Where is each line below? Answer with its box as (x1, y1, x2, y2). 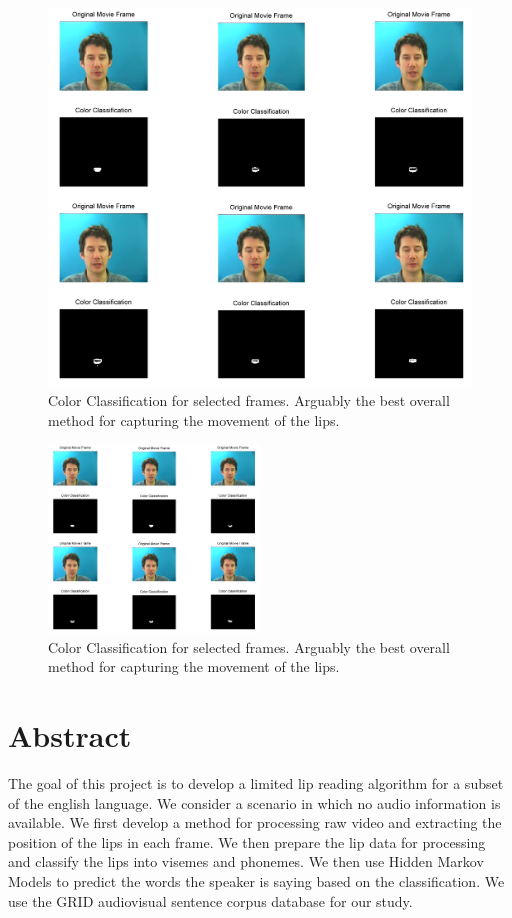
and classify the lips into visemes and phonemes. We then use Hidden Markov (8, 851, 484, 872)
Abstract (8, 715, 132, 755)
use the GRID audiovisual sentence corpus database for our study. (8, 890, 413, 911)
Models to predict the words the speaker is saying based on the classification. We (8, 870, 505, 891)
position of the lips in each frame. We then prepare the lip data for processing (8, 831, 486, 852)
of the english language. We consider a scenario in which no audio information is (8, 792, 501, 813)
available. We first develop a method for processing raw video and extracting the (8, 812, 502, 833)
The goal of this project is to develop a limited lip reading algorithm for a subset (8, 772, 504, 793)
